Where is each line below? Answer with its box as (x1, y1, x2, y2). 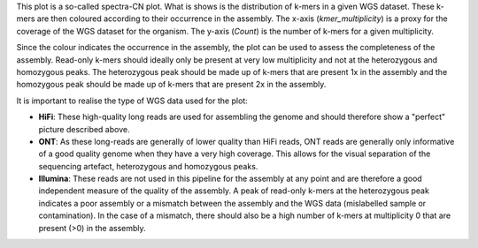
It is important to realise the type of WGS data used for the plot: (16, 95, 248, 106)
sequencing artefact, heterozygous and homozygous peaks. (38, 161, 258, 171)
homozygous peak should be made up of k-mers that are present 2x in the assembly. (16, 79, 327, 90)
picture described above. (38, 124, 130, 134)
